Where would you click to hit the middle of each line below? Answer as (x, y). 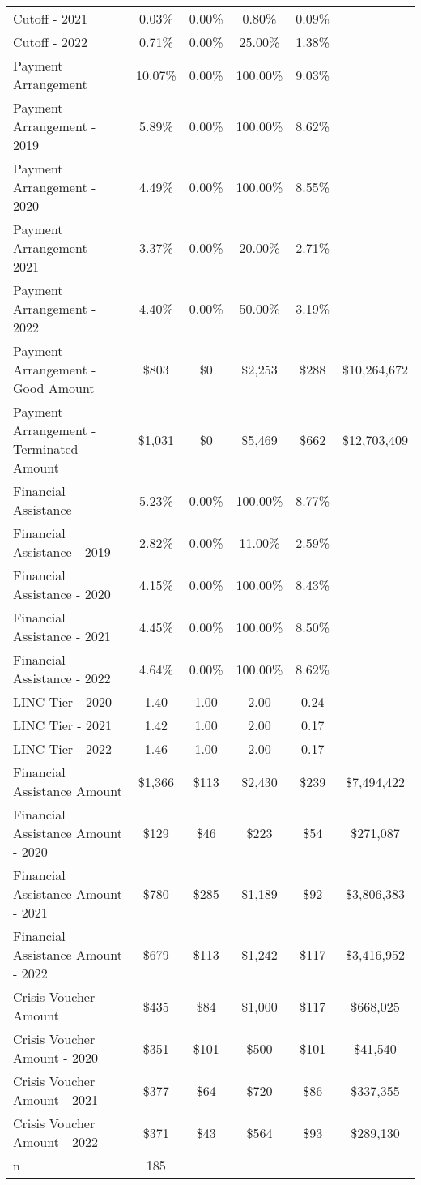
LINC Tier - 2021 (63, 725)
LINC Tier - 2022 (63, 749)
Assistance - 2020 (62, 594)
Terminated (46, 449)
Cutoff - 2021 (50, 18)
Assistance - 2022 (62, 678)
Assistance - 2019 (62, 552)
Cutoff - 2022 (50, 42)
